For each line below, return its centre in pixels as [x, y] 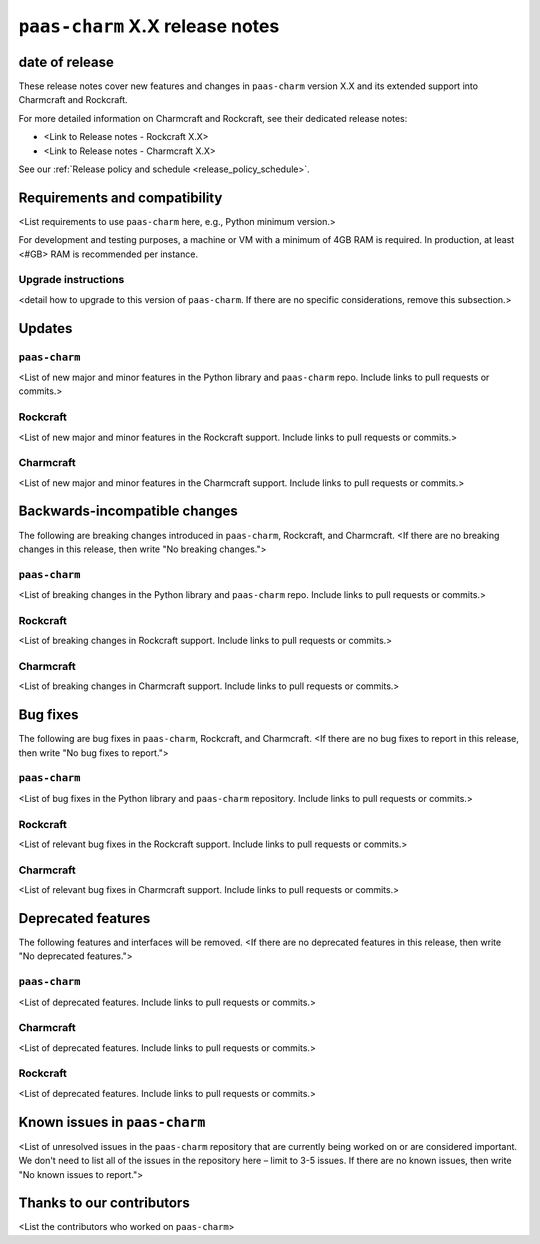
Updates [45, 328]
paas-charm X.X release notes [149, 26]
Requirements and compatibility [120, 197]
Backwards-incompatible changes [128, 511]
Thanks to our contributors [104, 1203]
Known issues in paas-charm [112, 1121]
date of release [66, 61]
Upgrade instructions [71, 280]
